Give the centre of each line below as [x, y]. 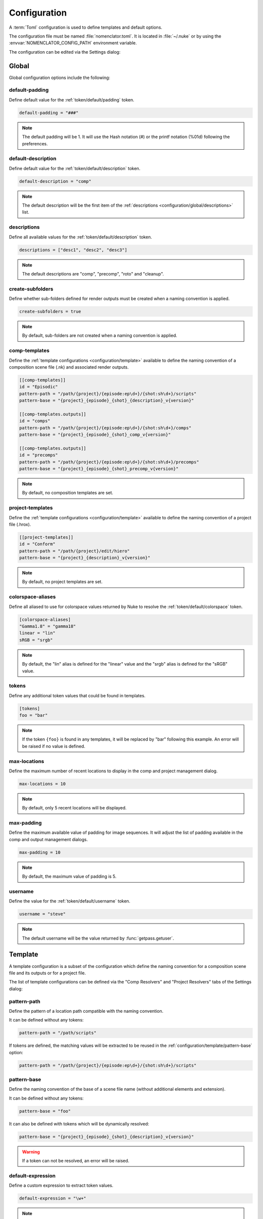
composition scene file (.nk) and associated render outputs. [69, 367]
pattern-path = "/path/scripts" [58, 1033]
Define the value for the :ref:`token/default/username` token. [70, 901]
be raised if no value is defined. [54, 746]
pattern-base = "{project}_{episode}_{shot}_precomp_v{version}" [99, 469]
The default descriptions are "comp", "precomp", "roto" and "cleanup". [93, 274]
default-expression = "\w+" [53, 1199]
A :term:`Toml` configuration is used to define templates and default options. [86, 27]
